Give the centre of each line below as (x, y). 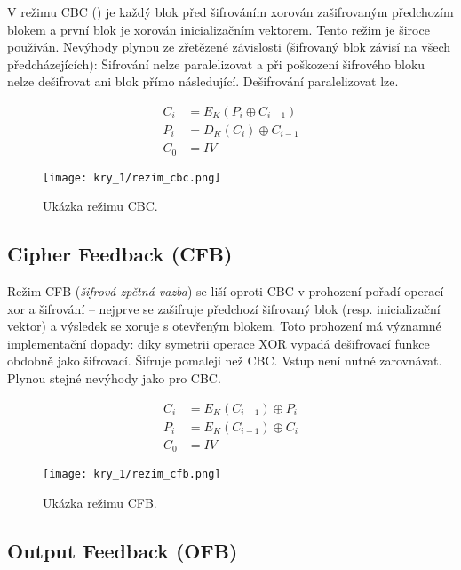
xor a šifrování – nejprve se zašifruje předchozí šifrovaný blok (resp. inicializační (224, 308)
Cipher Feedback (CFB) (120, 254)
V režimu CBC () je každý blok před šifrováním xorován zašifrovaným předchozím (230, 12)
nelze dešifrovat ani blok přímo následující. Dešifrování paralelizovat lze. (203, 81)
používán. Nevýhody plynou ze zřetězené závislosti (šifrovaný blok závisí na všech (229, 47)
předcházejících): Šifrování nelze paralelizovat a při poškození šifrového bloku (216, 64)
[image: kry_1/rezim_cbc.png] (132, 177)
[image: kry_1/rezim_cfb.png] (132, 474)
